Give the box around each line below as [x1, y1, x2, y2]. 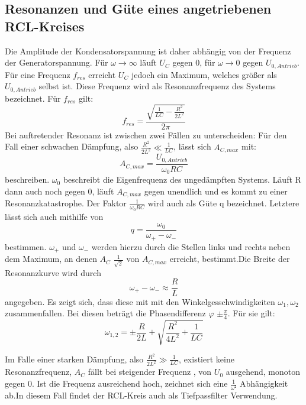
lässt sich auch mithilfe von [5, 210, 104, 222]
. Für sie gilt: [227, 307, 275, 319]
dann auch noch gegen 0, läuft [5, 184, 114, 197]
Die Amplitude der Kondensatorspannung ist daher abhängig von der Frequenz [5, 44, 291, 57]
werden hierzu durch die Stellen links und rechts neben [91, 240, 291, 252]
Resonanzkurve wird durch [5, 266, 101, 278]
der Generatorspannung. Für [5, 56, 108, 69]
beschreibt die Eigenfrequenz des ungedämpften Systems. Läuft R [63, 173, 301, 186]
